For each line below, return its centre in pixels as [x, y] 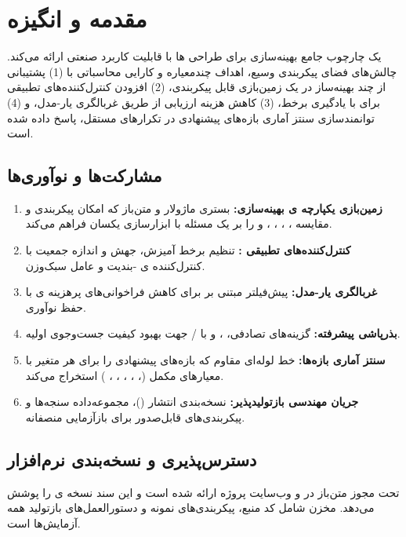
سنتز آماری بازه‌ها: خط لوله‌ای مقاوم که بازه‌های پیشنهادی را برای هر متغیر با [205, 360]
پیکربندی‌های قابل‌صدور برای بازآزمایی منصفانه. [135, 416]
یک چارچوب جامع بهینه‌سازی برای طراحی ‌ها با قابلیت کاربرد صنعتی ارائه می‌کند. [194, 56]
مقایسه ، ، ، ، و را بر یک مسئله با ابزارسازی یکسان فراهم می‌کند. [179, 223]
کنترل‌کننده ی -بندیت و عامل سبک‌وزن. [115, 265]
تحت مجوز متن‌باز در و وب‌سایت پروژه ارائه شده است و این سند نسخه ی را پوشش [203, 492]
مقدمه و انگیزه [77, 18]
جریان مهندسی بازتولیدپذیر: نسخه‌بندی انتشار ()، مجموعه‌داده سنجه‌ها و [192, 402]
